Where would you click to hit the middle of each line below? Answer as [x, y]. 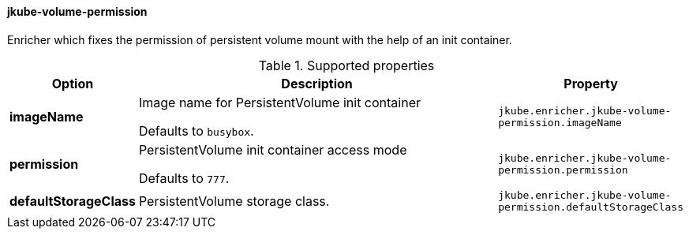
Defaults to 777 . [184, 178]
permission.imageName [560, 122]
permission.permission [563, 170]
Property [591, 83]
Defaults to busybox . [196, 131]
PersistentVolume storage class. [234, 201]
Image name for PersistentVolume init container [280, 102]
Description [317, 83]
